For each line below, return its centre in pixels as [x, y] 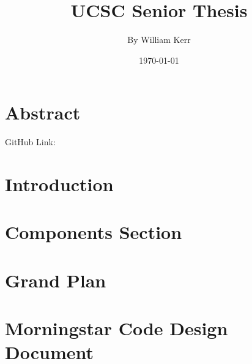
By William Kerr [159, 40]
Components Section [94, 232]
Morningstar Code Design [117, 328]
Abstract [43, 112]
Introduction [59, 184]
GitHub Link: [30, 142]
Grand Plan [56, 280]
